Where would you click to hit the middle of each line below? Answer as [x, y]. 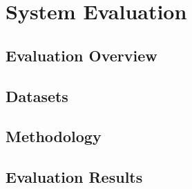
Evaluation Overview [81, 55]
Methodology [54, 136]
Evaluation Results [74, 177]
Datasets [37, 96]
